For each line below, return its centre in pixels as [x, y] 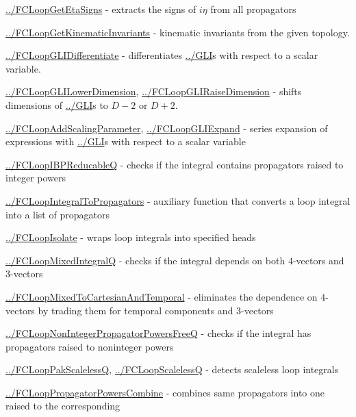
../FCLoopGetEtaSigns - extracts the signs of [101, 9]
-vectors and [318, 260]
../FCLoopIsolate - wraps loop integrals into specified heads [131, 237]
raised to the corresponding [63, 406]
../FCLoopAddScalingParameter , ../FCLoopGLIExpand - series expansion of [167, 128]
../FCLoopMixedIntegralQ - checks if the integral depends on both [145, 260]
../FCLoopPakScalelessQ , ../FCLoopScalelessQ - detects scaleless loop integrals [172, 369]
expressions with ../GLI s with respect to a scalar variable [126, 141]
